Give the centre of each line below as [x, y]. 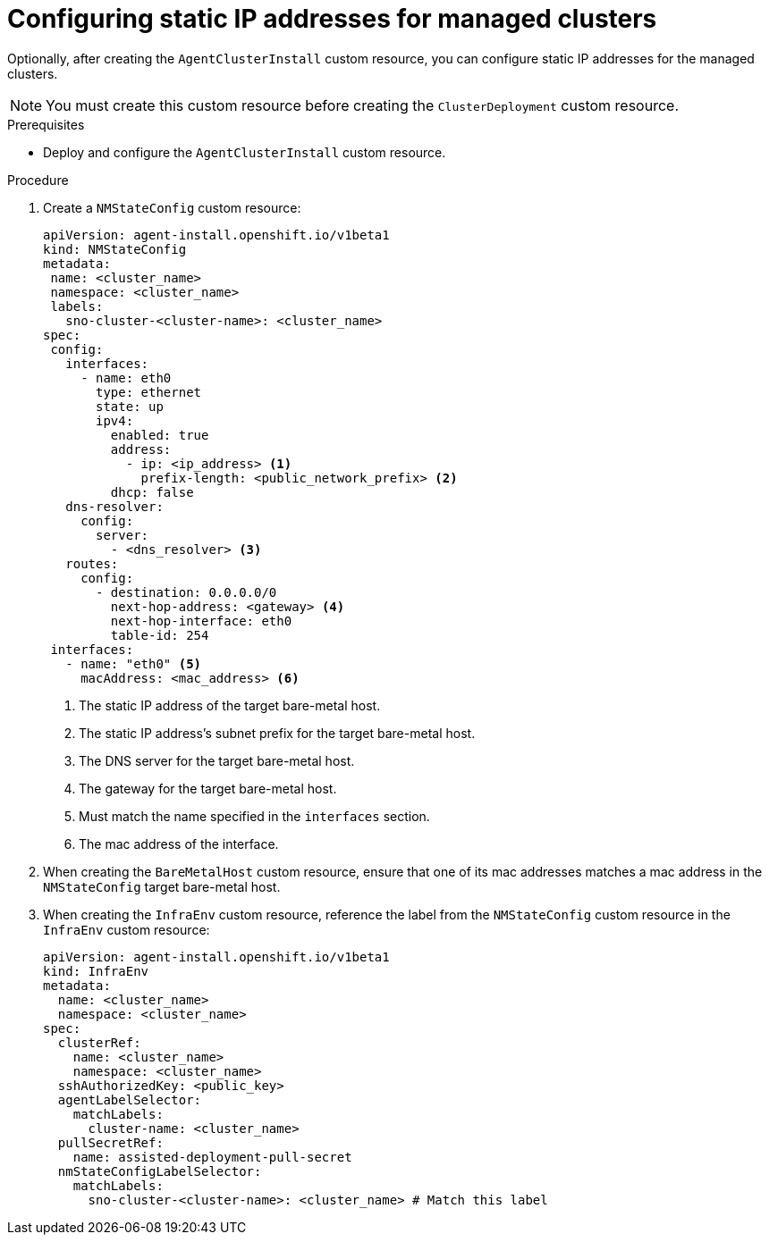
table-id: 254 [160, 635]
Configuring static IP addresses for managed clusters [332, 19]
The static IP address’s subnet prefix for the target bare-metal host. [277, 733]
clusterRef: [99, 1042]
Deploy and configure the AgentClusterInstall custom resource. [245, 152]
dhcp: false [152, 492]
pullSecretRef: [110, 1142]
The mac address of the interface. [179, 843]
